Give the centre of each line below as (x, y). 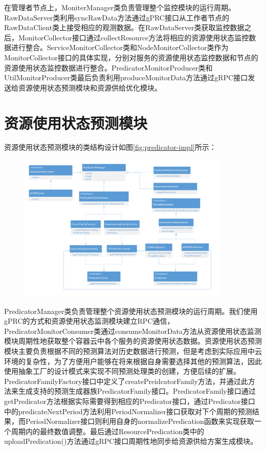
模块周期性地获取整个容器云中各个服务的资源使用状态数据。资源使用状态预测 (133, 341)
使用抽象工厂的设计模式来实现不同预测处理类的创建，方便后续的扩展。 (122, 371)
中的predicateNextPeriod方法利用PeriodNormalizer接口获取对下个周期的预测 (128, 411)
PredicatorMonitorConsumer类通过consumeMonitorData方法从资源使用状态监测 (133, 331)
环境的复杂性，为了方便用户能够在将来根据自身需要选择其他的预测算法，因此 (133, 361)
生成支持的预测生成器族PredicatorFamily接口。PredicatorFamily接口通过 (137, 391)
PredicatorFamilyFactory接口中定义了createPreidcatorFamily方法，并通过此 (126, 381)
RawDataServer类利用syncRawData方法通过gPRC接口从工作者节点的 (117, 17)
